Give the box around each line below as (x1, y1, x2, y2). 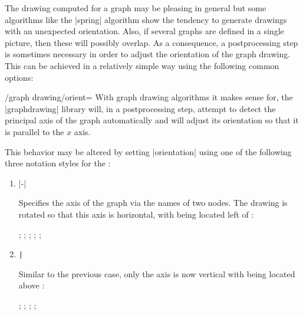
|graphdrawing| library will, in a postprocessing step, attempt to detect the (5, 102, 276, 114)
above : (18, 279, 45, 291)
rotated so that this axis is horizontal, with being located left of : (18, 208, 254, 220)
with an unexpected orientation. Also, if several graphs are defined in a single (5, 25, 284, 37)
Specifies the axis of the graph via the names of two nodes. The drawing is (18, 196, 288, 209)
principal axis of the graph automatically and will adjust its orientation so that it (5, 114, 299, 126)
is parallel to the (5, 125, 64, 137)
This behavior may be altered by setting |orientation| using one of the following (5, 145, 292, 157)
